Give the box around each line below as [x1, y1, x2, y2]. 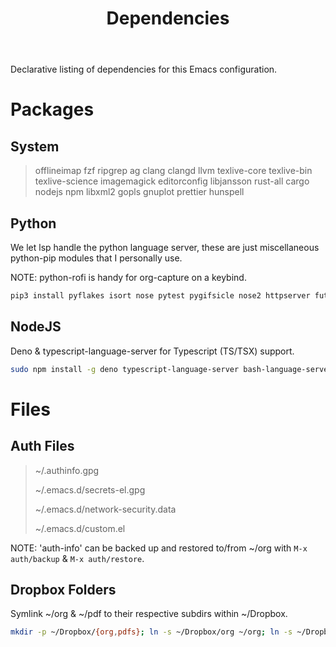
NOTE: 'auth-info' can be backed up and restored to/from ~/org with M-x [10, 542, 308, 554]
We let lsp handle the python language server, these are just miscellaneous [10, 242, 320, 253]
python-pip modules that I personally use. [10, 252, 183, 264]
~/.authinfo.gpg [34, 464, 100, 476]
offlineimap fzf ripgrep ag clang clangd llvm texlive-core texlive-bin [34, 165, 313, 177]
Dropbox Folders [10, 581, 117, 598]
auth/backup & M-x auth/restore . [10, 552, 145, 564]
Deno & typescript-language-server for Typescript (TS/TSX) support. [10, 345, 295, 357]
